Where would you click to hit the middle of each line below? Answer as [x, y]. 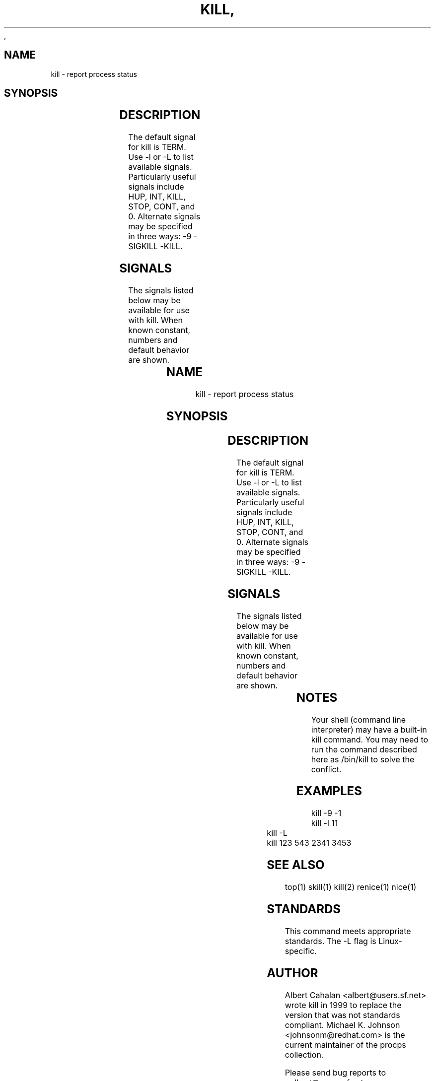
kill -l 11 [325, 823]
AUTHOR [292, 973]
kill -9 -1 [326, 813]
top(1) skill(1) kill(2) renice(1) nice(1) [351, 887]
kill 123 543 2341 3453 [309, 843]
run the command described [364, 749]
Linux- [390, 941]
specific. [301, 951]
